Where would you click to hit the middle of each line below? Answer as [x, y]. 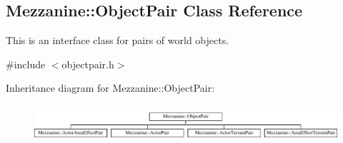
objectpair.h [88, 64]
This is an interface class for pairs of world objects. [118, 40]
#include [26, 64]
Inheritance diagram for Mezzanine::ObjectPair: [110, 88]
